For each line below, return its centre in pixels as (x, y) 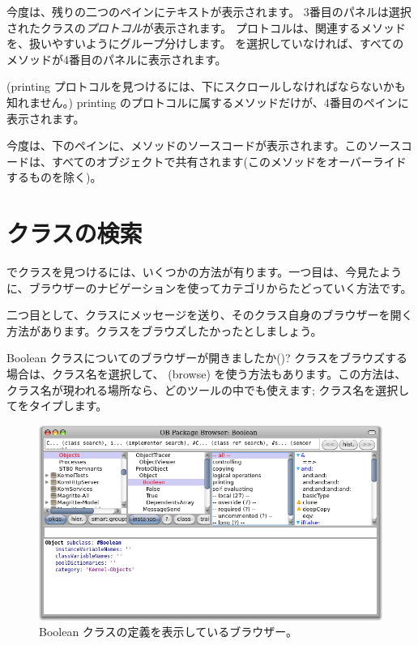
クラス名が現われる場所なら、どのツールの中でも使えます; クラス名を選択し (208, 389)
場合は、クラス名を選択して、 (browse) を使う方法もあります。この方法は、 (207, 374)
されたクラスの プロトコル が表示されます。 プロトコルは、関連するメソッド (206, 27)
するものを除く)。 (54, 177)
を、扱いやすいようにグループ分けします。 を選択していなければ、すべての (205, 43)
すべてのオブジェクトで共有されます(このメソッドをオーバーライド (229, 161)
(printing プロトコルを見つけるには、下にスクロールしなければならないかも (206, 86)
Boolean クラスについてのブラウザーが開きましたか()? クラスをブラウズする (207, 358)
